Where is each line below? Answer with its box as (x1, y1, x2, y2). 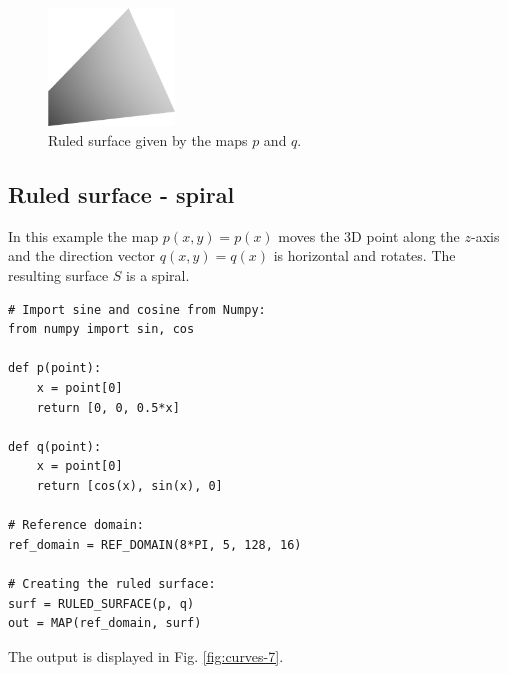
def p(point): (8, 361, 102, 376)
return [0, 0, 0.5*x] (36, 400, 180, 415)
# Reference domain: (8, 518, 145, 533)
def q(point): (8, 439, 102, 454)
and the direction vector (8, 245, 156, 266)
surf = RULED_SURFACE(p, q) (8, 596, 195, 611)
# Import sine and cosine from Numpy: (8, 302, 266, 317)
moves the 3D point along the (278, 225, 460, 246)
